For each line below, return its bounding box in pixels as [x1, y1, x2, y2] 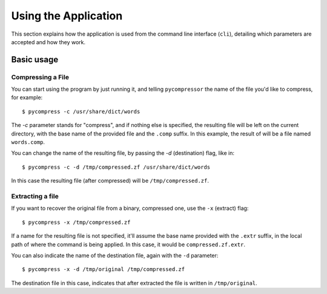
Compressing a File [11, 73, 70, 81]
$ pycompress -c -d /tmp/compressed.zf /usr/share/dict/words [22, 163, 211, 171]
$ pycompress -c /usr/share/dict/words [22, 108, 140, 115]
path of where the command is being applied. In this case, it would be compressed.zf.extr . [11, 241, 245, 248]
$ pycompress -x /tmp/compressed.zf [22, 218, 131, 226]
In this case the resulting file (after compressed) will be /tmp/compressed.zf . [11, 177, 209, 185]
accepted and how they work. [11, 38, 86, 45]
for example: [11, 94, 43, 101]
